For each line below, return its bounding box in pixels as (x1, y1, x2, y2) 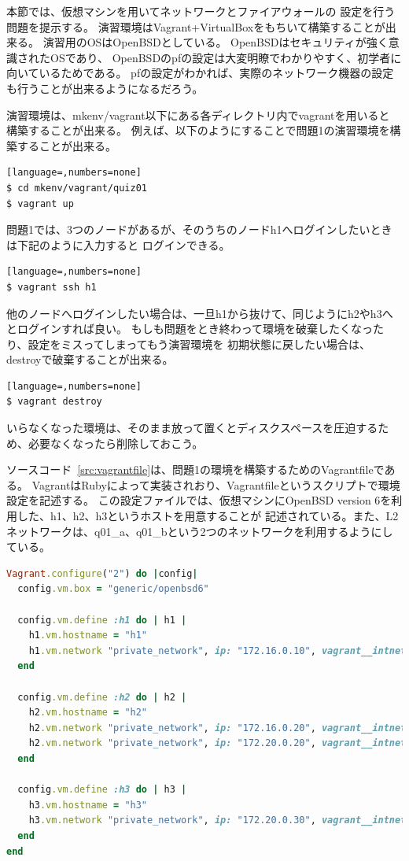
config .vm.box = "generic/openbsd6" (17, 583, 209, 595)
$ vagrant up (6, 198, 74, 209)
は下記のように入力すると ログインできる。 (6, 236, 230, 253)
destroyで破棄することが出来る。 (6, 351, 174, 368)
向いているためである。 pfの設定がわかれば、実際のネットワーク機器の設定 (6, 65, 394, 81)
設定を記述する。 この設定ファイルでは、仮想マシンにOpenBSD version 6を (6, 492, 392, 508)
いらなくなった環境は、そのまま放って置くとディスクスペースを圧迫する (6, 419, 378, 436)
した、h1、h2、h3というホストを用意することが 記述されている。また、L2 (17, 508, 399, 524)
